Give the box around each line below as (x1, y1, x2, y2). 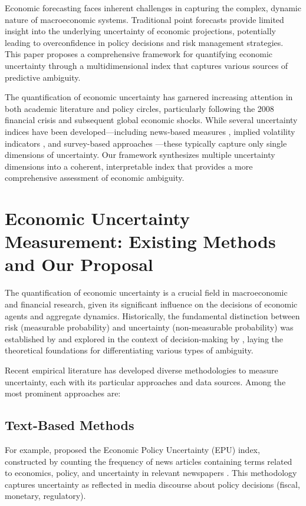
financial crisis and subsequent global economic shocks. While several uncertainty (5, 114, 298, 126)
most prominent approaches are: (5, 387, 121, 399)
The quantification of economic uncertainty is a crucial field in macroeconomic (5, 286, 288, 299)
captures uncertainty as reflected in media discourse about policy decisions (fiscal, (5, 478, 300, 490)
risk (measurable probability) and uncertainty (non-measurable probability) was (5, 321, 294, 333)
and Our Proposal (5, 252, 153, 276)
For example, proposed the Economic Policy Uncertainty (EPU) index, (5, 443, 260, 455)
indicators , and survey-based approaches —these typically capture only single (5, 137, 287, 149)
